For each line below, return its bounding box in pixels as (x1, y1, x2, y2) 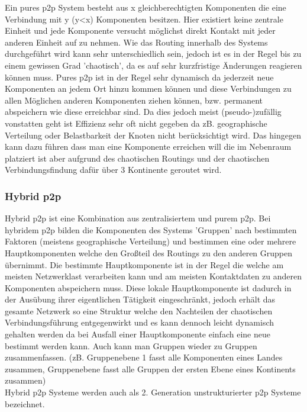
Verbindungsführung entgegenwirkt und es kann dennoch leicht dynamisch (5, 316, 274, 329)
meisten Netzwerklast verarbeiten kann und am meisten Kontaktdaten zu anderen (5, 270, 302, 282)
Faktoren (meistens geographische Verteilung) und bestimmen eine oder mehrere (5, 235, 296, 247)
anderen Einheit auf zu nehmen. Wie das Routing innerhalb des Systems (5, 36, 268, 48)
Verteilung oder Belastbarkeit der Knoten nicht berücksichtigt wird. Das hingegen (5, 128, 301, 141)
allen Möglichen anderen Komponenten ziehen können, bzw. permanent (5, 94, 263, 106)
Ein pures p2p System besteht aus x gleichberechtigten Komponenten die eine (5, 1, 286, 13)
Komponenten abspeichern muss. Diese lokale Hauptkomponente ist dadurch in (5, 281, 292, 294)
